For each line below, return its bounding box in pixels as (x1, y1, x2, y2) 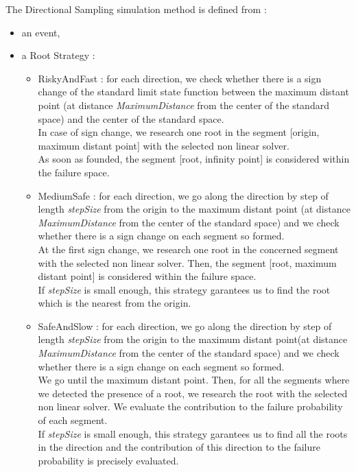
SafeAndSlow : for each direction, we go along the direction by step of (38, 318, 332, 333)
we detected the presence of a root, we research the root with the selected (38, 386, 348, 400)
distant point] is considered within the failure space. (38, 269, 257, 283)
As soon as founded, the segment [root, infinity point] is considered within (38, 152, 350, 166)
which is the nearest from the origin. (38, 296, 191, 310)
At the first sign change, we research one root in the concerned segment (38, 241, 339, 256)
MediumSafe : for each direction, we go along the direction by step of (38, 188, 329, 202)
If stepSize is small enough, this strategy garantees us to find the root (38, 282, 331, 296)
